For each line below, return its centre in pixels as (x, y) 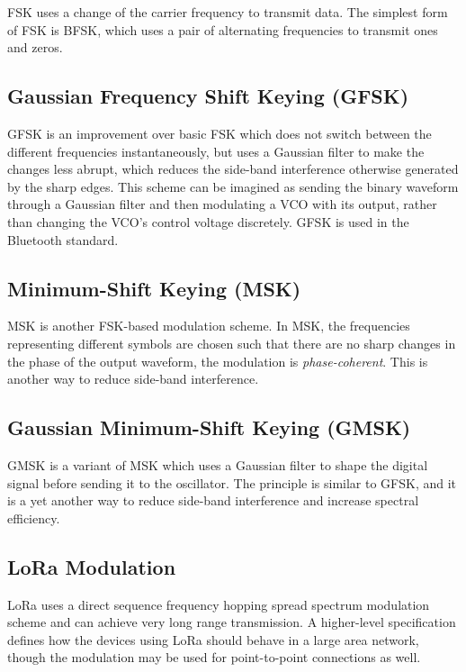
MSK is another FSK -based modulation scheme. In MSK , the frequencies (209, 326)
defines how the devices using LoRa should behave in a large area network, (213, 639)
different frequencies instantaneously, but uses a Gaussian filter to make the (216, 151)
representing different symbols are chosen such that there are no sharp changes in (232, 343)
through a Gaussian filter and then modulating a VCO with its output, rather (222, 204)
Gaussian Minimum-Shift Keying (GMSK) (209, 427)
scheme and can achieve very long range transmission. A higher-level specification (232, 622)
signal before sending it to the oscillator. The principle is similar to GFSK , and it (232, 482)
